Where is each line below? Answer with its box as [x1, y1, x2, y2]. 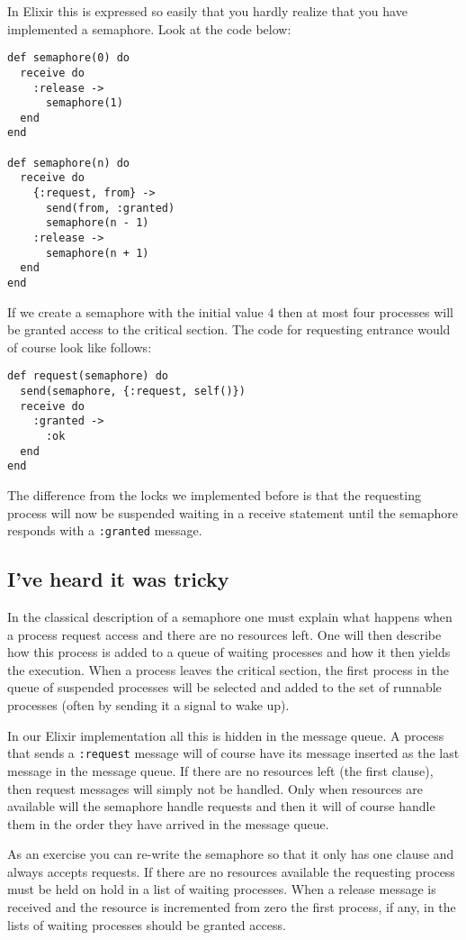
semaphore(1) [45, 96, 123, 110]
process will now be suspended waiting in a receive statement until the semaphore [7, 503, 459, 522]
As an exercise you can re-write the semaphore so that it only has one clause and [7, 844, 454, 863]
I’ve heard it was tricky [7, 565, 229, 593]
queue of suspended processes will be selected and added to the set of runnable [7, 678, 442, 697]
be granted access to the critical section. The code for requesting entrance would [7, 320, 451, 339]
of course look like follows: [7, 337, 152, 356]
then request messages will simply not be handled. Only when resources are [7, 779, 423, 798]
